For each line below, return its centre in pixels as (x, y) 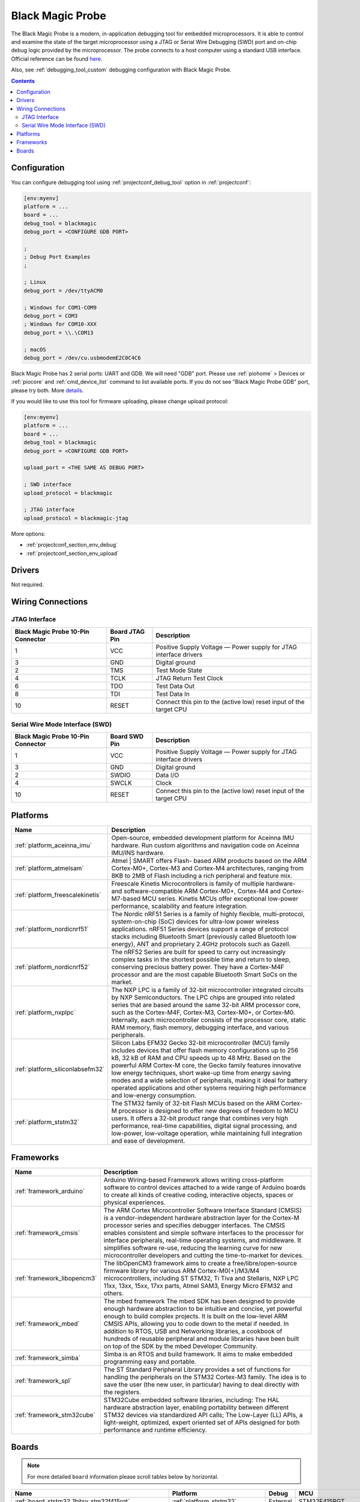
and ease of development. (148, 1140)
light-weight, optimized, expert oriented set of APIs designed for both (202, 1423)
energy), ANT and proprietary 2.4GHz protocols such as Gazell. (201, 944)
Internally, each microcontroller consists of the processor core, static (208, 1020)
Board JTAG (127, 631)
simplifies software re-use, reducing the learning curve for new (193, 1248)
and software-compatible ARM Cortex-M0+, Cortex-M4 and (196, 891)
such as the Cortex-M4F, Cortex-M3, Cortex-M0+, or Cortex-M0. (203, 1012)
